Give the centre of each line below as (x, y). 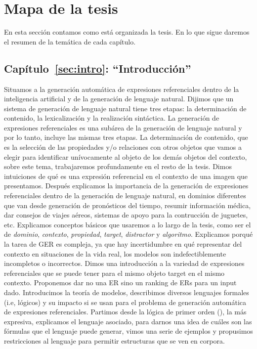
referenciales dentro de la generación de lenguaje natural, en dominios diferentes (125, 196)
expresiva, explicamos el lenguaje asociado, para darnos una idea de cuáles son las (128, 321)
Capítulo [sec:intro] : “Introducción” (98, 68)
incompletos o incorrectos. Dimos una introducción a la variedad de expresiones (124, 263)
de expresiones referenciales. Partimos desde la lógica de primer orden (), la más (125, 312)
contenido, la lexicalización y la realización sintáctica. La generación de (112, 118)
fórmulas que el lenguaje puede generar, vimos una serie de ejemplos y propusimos (128, 331)
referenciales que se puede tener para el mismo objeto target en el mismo (114, 273)
